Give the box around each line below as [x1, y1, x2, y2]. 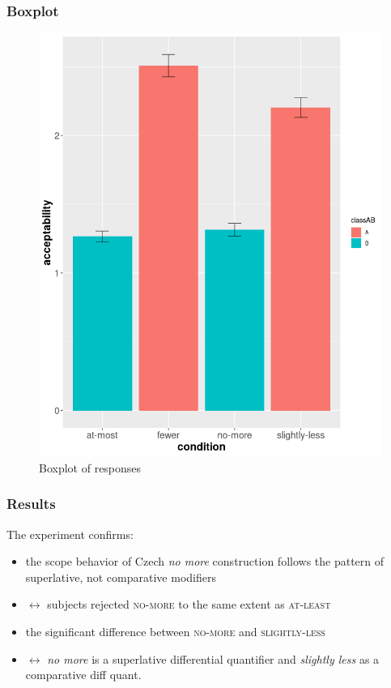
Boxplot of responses [39, 459, 142, 476]
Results [6, 494, 56, 514]
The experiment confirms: [6, 525, 134, 542]
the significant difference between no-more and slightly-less [25, 623, 325, 640]
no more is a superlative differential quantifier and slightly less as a [47, 650, 380, 667]
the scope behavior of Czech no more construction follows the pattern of [25, 553, 385, 570]
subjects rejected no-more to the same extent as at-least [47, 596, 331, 613]
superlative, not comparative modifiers [25, 568, 216, 585]
